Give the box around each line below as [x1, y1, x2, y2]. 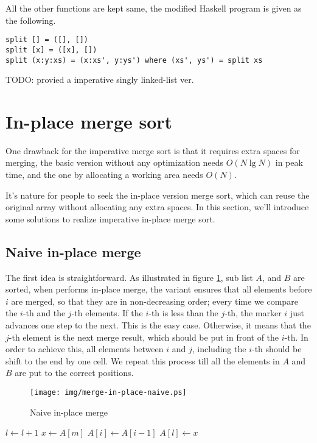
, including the [192, 342, 246, 355]
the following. [5, 13, 56, 26]
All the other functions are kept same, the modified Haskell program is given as [5, 2, 302, 14]
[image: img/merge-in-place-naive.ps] [30, 388, 187, 397]
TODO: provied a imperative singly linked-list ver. [5, 73, 194, 86]
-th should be [251, 342, 302, 355]
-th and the [23, 307, 66, 319]
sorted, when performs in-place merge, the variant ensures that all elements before [5, 283, 312, 296]
